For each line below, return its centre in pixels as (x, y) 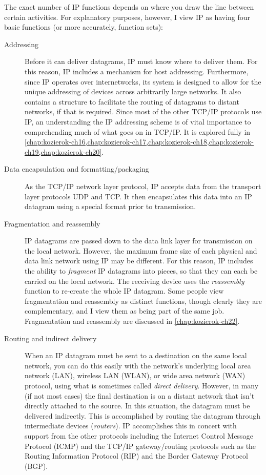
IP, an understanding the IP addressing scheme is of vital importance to (138, 121)
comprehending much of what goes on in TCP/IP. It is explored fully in (138, 131)
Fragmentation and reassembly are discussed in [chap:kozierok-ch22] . (132, 321)
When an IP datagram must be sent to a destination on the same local (136, 355)
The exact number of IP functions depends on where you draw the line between (129, 7)
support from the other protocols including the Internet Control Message (139, 435)
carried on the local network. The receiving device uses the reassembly (135, 281)
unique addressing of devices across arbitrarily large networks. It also (133, 91)
